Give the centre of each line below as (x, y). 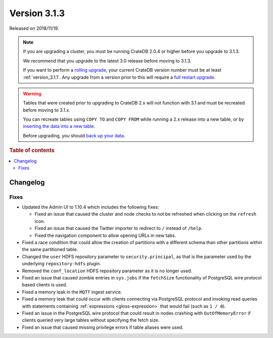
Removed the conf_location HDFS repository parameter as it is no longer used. (107, 271)
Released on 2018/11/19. (34, 28)
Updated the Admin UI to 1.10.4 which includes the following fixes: (90, 207)
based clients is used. (45, 285)
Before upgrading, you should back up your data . (74, 135)
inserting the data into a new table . (59, 126)
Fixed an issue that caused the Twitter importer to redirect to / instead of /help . (119, 228)
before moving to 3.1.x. (47, 110)
